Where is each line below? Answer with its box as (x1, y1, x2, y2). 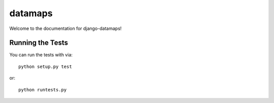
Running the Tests (9, 39, 68, 47)
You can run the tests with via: (9, 52, 73, 58)
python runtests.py (18, 87, 67, 92)
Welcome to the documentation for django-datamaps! (9, 25, 122, 31)
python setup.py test (18, 63, 72, 70)
